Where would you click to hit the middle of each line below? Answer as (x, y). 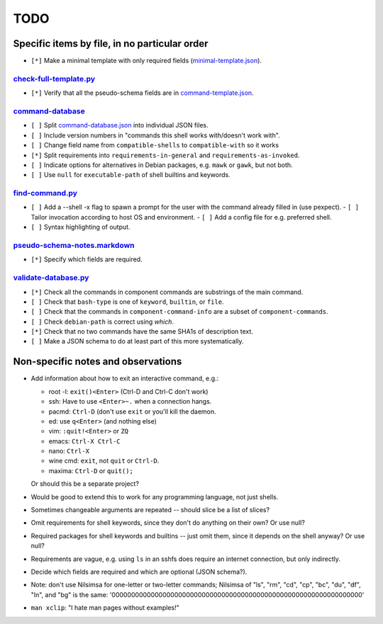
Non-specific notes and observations (98, 362)
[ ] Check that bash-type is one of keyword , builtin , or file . (127, 302)
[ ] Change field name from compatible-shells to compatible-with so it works (155, 145)
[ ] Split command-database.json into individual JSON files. (120, 125)
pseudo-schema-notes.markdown (74, 245)
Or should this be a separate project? (85, 484)
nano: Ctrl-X (69, 451)
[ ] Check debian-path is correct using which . (102, 322)
